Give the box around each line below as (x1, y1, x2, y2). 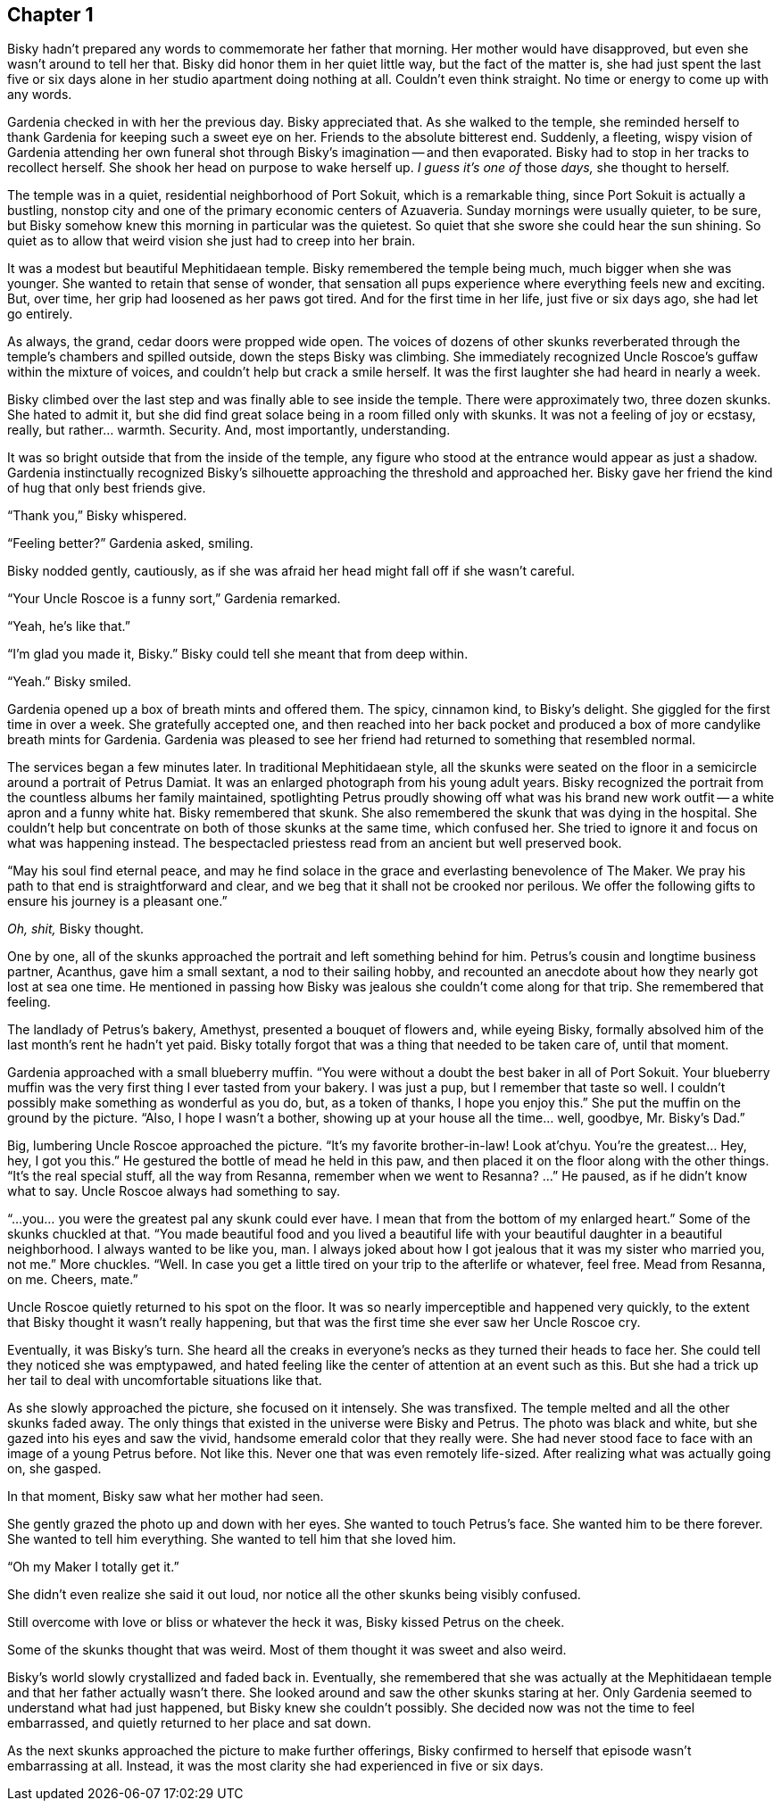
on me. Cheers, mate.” (7, 1272, 138, 1288)
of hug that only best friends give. (7, 480, 206, 496)
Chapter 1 (7, 4, 94, 26)
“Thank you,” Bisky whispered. (7, 508, 187, 524)
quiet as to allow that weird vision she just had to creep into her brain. (7, 233, 416, 249)
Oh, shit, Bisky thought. (7, 921, 145, 937)
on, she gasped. (7, 1461, 102, 1477)
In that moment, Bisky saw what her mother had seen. (7, 1489, 324, 1505)
